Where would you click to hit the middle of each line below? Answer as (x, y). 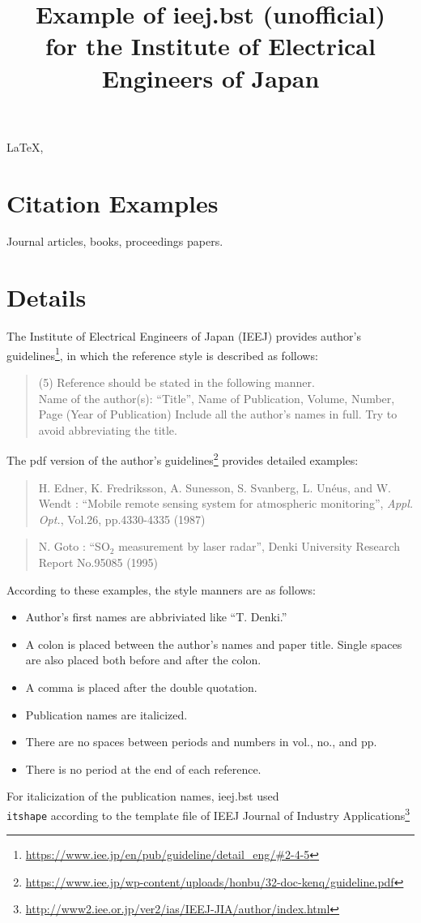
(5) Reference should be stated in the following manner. (176, 382)
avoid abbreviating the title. (108, 429)
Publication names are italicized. (106, 714)
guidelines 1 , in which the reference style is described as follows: (162, 354)
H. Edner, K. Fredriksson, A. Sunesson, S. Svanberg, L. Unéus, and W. (215, 487)
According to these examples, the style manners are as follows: (162, 589)
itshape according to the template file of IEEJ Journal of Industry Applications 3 (208, 814)
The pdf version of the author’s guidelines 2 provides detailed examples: (183, 459)
